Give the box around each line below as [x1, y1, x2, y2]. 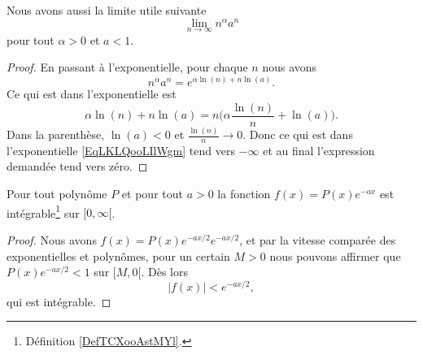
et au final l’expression [263, 141, 375, 158]
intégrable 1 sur [7, 201, 80, 221]
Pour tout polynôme [7, 185, 107, 202]
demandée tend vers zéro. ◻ [7, 158, 148, 175]
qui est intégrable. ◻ [7, 292, 111, 310]
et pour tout [121, 185, 183, 202]
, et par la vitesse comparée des [239, 231, 396, 248]
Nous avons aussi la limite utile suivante [7, 2, 207, 18]
